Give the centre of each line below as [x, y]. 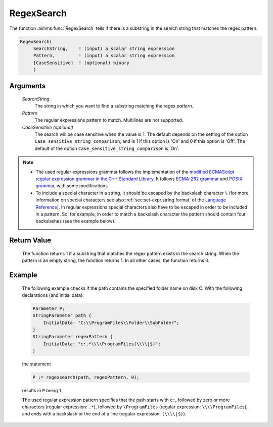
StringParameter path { [62, 316]
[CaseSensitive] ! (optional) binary [81, 63]
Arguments [28, 86]
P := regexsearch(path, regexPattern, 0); [86, 378]
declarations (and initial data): [53, 295]
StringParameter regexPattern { [73, 337]
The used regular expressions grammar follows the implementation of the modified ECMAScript [135, 172]
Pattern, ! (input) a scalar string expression [104, 56]
